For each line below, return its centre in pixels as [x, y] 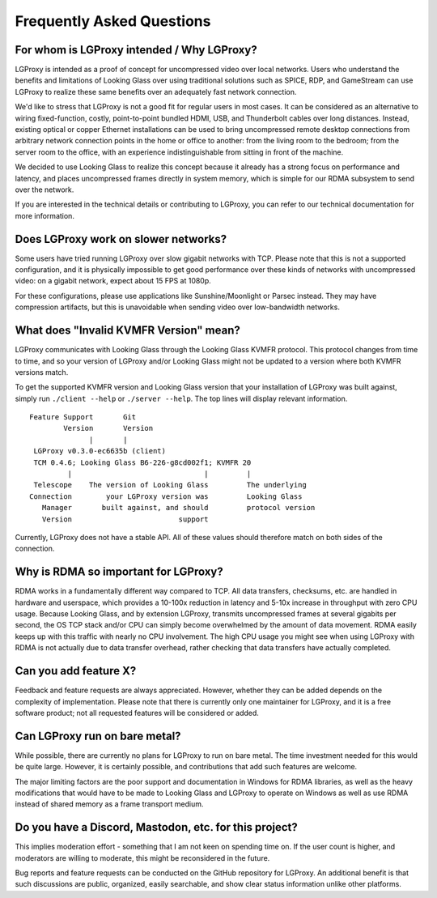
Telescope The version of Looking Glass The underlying [170, 485]
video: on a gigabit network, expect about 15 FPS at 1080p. [113, 281]
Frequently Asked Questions [113, 21]
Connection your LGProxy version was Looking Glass [166, 496]
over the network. [45, 189]
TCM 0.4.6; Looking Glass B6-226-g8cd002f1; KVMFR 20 [142, 462]
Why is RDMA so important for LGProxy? [119, 572]
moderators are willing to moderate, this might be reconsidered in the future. [142, 858]
